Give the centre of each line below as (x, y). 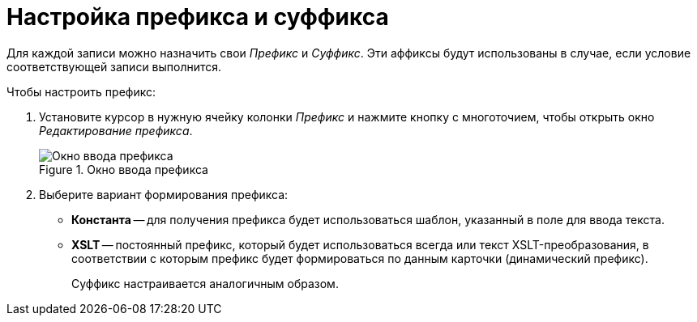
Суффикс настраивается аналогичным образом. (205, 283)
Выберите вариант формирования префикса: (164, 194)
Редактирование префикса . (116, 130)
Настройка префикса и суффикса (198, 17)
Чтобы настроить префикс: (81, 91)
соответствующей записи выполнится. (114, 66)
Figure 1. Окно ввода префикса (124, 169)
